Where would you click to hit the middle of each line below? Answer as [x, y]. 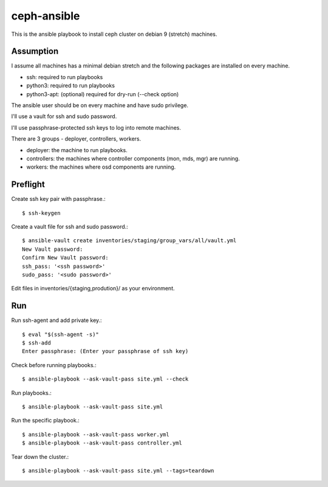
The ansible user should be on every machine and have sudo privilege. [100, 105]
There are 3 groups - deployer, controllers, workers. [76, 139]
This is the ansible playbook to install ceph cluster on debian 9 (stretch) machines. [114, 34]
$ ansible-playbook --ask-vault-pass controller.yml [102, 443]
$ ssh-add [36, 343]
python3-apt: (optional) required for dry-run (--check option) [103, 94]
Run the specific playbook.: [46, 421]
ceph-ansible [46, 16]
